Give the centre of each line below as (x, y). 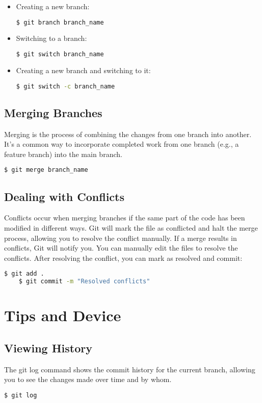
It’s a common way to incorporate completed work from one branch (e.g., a (122, 144)
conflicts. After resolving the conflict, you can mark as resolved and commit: (123, 258)
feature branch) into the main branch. (63, 154)
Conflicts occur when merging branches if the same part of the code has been (125, 218)
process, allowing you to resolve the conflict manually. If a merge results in (121, 238)
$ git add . (24, 274)
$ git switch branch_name (60, 54)
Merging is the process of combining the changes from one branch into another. (128, 134)
